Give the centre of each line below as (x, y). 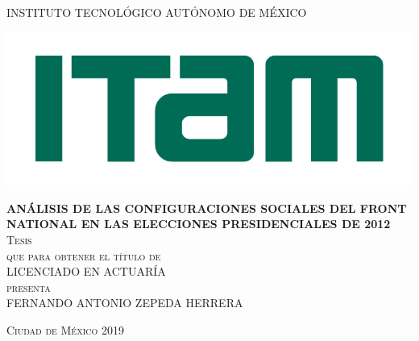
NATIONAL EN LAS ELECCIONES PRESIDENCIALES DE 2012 (199, 224)
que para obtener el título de (84, 255)
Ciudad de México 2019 (65, 329)
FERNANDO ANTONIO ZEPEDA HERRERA (125, 303)
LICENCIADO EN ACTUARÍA (86, 271)
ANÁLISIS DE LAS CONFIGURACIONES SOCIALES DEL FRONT (207, 208)
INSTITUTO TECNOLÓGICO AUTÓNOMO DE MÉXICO (157, 12)
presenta (29, 287)
